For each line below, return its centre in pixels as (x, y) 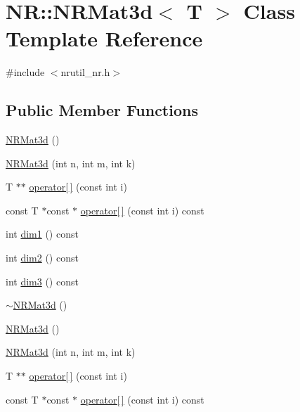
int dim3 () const (42, 281)
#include (25, 72)
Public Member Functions (102, 110)
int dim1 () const (42, 234)
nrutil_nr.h (85, 72)
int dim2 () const (42, 258)
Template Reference (104, 38)
